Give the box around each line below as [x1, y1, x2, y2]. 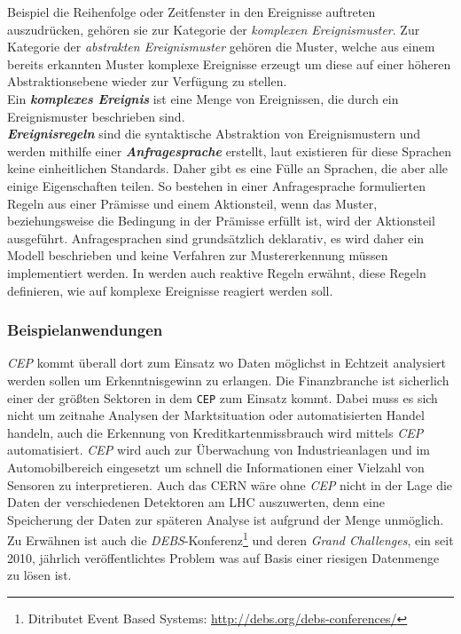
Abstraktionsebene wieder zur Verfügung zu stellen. [7, 72, 287, 91]
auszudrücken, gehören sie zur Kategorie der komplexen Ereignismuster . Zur [7, 20, 420, 38]
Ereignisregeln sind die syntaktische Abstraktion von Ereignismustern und [7, 124, 421, 143]
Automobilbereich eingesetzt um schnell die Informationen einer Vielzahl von [7, 457, 425, 476]
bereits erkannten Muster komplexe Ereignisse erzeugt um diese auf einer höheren [7, 54, 451, 73]
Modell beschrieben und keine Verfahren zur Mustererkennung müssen [7, 246, 388, 265]
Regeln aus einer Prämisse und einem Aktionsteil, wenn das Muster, [7, 194, 378, 212]
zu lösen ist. [7, 566, 72, 584]
